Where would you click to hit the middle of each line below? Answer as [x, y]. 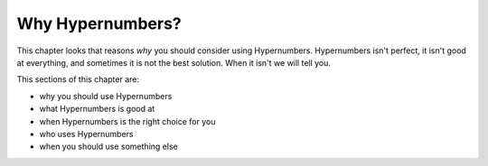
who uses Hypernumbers [86, 134]
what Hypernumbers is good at [97, 109]
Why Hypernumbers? [99, 23]
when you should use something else [108, 147]
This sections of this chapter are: [78, 79]
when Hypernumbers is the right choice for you [127, 121]
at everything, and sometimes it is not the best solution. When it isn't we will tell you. [174, 62]
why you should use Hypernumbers [106, 96]
